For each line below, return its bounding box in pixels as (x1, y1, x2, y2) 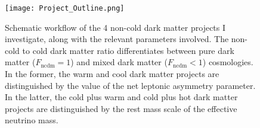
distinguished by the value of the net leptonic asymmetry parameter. (5, 79, 256, 91)
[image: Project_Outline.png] (5, 4, 125, 12)
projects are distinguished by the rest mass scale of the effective (5, 102, 237, 114)
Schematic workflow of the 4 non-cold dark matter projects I (5, 21, 226, 33)
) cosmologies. (202, 56, 253, 68)
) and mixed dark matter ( (70, 56, 168, 68)
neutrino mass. (5, 114, 58, 126)
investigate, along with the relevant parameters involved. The (5, 33, 229, 45)
